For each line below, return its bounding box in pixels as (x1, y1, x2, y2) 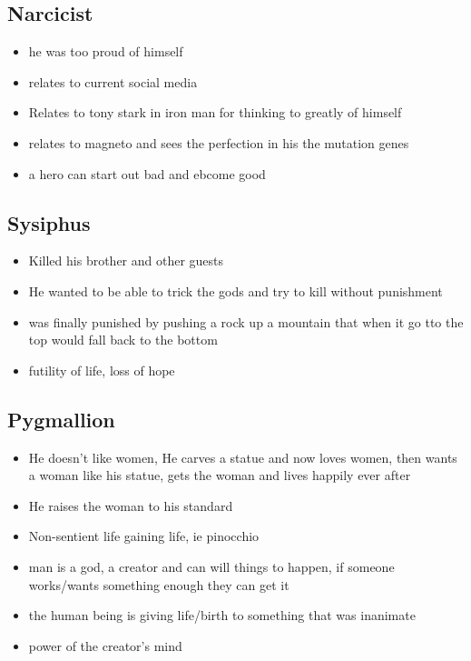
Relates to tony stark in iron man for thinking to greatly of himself (28, 103, 402, 122)
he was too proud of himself (28, 42, 183, 61)
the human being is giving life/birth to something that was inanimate (28, 606, 416, 625)
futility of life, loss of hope (28, 360, 175, 379)
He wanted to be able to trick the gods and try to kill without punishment (28, 281, 443, 300)
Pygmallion (7, 405, 115, 433)
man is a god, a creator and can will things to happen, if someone (28, 556, 395, 576)
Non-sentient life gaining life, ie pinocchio (28, 526, 260, 546)
